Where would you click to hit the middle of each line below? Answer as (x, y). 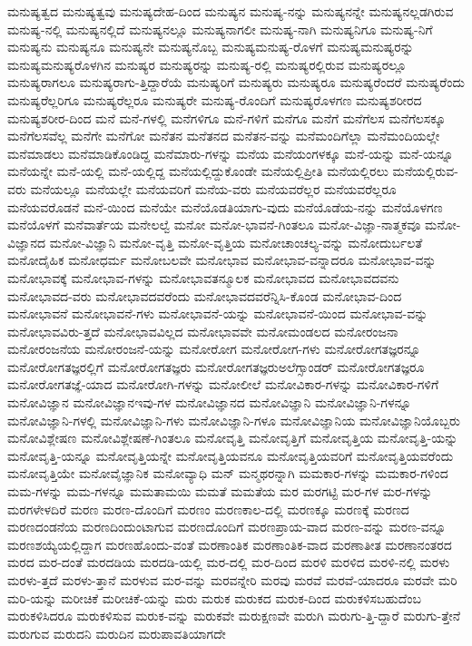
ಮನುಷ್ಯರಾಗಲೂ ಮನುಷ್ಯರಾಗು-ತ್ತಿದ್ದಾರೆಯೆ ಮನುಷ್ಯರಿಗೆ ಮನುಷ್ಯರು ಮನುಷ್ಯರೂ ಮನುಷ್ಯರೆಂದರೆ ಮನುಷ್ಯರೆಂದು (236, 82)
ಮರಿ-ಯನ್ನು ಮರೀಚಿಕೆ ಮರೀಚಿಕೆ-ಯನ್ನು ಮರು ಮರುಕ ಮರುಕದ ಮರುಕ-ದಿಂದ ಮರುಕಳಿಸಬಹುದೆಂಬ (214, 597)
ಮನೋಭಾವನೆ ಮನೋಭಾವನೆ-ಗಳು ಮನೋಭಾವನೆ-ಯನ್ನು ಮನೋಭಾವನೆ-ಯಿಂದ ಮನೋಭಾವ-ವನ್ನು (218, 313)
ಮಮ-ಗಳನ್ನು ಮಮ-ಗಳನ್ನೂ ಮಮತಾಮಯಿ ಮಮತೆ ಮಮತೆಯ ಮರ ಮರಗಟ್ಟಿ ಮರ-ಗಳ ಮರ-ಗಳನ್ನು (220, 491)
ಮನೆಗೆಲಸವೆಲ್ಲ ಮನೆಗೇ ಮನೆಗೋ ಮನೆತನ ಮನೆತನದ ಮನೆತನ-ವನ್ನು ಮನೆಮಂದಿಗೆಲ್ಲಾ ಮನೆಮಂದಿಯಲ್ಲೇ (224, 136)
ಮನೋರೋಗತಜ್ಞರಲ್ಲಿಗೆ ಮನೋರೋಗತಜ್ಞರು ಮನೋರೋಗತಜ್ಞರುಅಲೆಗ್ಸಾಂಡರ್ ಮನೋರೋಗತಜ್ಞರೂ (216, 366)
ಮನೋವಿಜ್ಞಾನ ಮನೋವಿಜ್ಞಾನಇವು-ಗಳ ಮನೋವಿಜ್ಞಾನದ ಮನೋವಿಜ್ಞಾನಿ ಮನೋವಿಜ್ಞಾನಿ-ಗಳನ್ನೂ (210, 402)
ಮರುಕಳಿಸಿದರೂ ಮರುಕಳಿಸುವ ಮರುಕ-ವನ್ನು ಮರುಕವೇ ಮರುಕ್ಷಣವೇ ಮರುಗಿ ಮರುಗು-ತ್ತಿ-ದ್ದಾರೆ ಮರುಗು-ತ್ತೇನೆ (234, 616)
